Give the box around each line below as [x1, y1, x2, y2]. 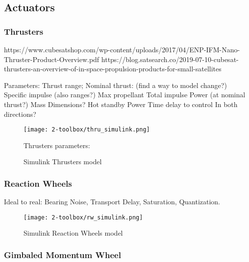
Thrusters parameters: [24, 140, 90, 150]
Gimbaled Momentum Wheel [4, 248, 121, 261]
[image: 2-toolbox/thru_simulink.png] [24, 126, 150, 133]
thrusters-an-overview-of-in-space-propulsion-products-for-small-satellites [4, 64, 222, 74]
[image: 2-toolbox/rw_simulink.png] [24, 214, 143, 221]
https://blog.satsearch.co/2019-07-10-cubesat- [101, 54, 239, 64]
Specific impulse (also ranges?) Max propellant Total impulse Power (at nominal [4, 89, 246, 100]
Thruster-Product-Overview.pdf [4, 54, 100, 64]
